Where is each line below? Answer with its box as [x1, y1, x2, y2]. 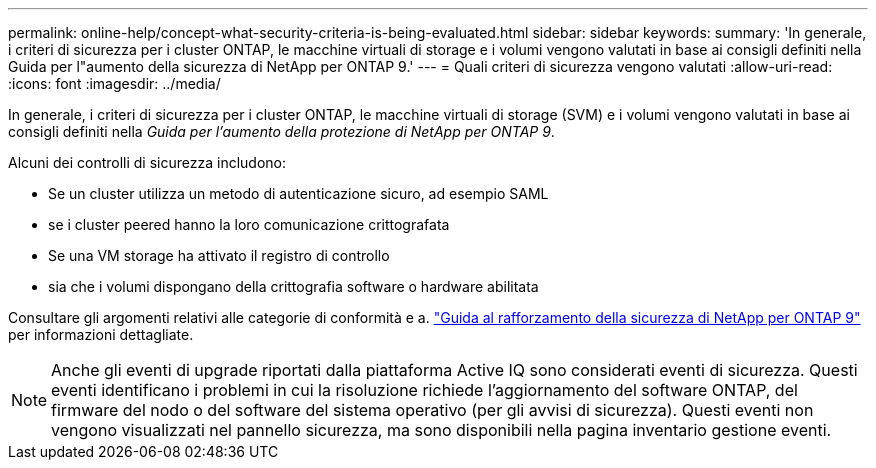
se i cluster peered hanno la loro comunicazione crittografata [48, 216, 450, 233]
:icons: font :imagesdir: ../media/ [8, 75, 221, 92]
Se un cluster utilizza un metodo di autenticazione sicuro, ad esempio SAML [48, 185, 549, 202]
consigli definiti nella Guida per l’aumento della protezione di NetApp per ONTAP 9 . [8, 123, 555, 140]
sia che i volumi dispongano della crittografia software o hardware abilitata [48, 278, 539, 295]
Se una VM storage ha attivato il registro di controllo [48, 247, 390, 264]
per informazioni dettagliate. [8, 326, 194, 343]
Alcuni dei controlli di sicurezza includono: [8, 154, 286, 171]
